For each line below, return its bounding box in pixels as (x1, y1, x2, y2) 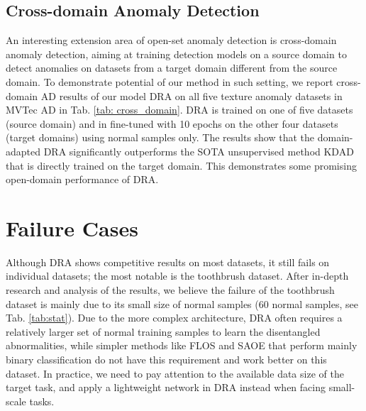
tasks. (29, 393, 55, 408)
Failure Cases (6, 213, 138, 242)
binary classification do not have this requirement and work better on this (6, 352, 327, 367)
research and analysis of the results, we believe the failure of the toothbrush (6, 283, 335, 297)
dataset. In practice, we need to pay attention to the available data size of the (6, 366, 344, 380)
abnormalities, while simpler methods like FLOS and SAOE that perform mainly (6, 338, 357, 353)
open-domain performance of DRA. (6, 172, 159, 187)
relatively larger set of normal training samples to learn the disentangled (6, 324, 321, 339)
